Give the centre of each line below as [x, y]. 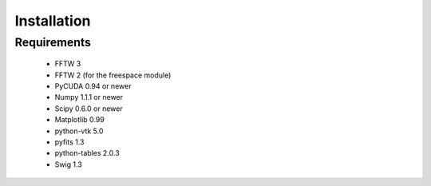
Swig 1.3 [69, 164]
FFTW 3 [68, 64]
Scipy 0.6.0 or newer [89, 109]
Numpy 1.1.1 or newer [89, 97]
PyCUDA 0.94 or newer [93, 86]
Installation [53, 21]
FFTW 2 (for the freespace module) [113, 75]
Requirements [53, 42]
